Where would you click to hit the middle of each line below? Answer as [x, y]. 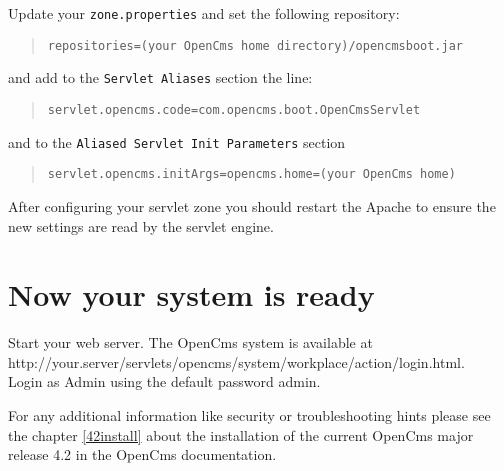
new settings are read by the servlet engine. [141, 225]
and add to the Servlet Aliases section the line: [160, 77]
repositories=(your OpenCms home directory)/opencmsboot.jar [255, 45]
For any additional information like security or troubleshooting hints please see [249, 415]
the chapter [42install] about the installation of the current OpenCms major [241, 434]
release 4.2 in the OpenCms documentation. [142, 454]
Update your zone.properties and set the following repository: [204, 13]
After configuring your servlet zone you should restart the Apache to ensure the [252, 205]
